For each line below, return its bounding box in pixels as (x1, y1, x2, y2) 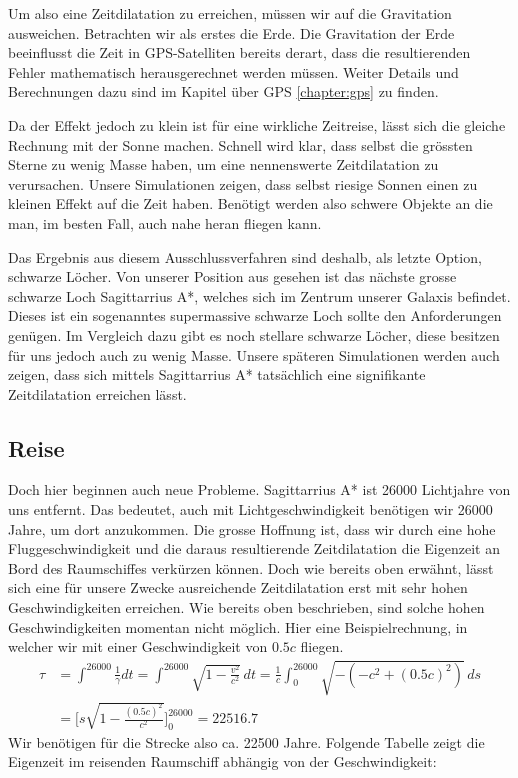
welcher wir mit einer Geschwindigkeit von (8, 636, 268, 657)
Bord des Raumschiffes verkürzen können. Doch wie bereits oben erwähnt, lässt (8, 557, 494, 578)
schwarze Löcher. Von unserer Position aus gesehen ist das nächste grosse (8, 266, 457, 287)
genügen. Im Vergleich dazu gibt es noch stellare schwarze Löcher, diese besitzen (8, 324, 500, 345)
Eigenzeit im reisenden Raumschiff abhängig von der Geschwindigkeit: (8, 751, 437, 772)
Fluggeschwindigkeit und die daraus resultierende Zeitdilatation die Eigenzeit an (8, 538, 500, 559)
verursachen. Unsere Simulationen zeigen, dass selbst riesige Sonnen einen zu (8, 173, 478, 194)
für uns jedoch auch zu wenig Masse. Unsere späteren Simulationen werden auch (8, 344, 500, 365)
